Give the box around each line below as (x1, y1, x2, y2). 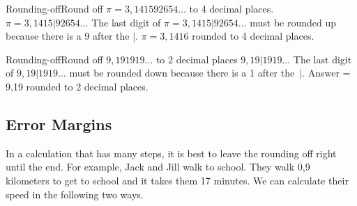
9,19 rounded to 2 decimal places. (6, 79, 149, 93)
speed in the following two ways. (6, 187, 144, 201)
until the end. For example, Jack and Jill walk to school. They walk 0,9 (6, 159, 310, 174)
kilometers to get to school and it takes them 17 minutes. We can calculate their (6, 173, 349, 187)
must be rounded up (250, 15, 337, 29)
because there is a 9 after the (6, 29, 130, 43)
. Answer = (302, 65, 351, 80)
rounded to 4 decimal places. (192, 29, 314, 43)
